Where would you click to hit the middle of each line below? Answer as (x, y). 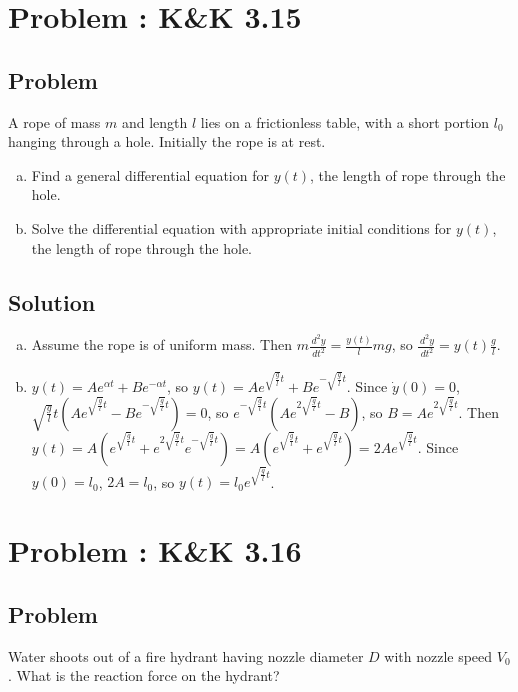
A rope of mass (54, 121)
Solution (52, 301)
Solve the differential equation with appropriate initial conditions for (241, 227)
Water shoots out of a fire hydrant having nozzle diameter (186, 655)
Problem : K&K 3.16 (155, 550)
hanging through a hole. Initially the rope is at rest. (167, 141)
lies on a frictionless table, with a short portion (345, 121)
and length (154, 121)
